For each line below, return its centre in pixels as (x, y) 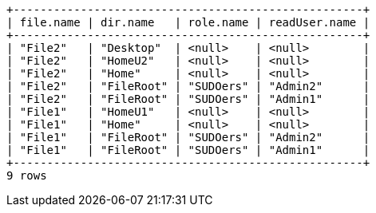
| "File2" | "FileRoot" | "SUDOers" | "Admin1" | (188, 99)
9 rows (27, 176)
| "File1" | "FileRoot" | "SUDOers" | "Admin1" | (188, 150)
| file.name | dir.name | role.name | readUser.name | (188, 22)
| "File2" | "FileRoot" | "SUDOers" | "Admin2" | (188, 86)
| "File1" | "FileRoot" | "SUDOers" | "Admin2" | (188, 137)
